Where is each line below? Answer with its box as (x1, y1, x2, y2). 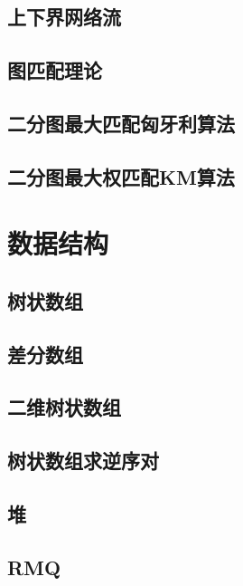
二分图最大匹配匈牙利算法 (7, 109, 235, 137)
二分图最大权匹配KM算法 (7, 162, 235, 190)
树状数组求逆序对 (7, 447, 159, 475)
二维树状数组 (7, 393, 121, 421)
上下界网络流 (7, 3, 121, 31)
